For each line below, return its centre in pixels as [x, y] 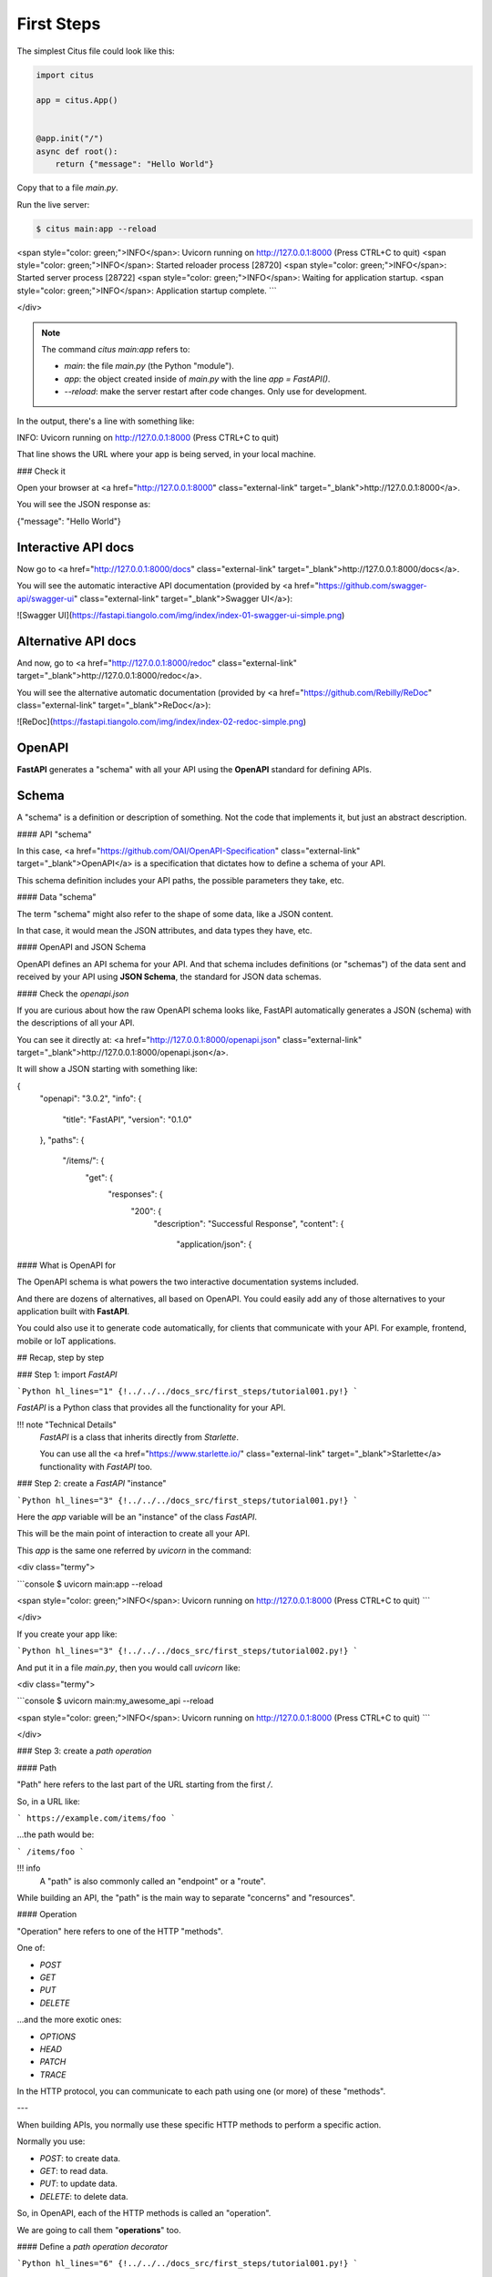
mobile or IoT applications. [67, 1341]
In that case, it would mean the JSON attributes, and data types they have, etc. [164, 930]
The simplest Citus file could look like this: [96, 51]
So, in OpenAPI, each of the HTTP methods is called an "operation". [144, 2213]
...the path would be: [56, 1834]
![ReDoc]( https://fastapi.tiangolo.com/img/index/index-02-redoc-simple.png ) [162, 722]
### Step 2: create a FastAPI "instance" [92, 1484]
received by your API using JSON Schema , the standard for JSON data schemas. [169, 977]
